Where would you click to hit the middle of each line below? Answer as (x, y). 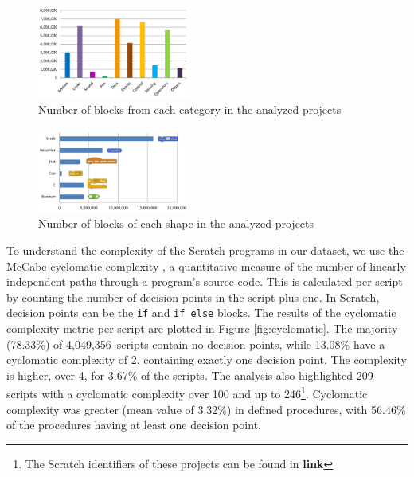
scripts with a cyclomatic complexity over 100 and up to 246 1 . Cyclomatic (187, 393)
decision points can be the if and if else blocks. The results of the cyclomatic (201, 313)
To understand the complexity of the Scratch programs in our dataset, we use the (205, 250)
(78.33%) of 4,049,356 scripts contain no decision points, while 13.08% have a (196, 344)
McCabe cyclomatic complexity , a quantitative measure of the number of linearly (206, 266)
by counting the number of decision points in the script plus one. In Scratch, (193, 297)
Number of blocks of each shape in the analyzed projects (176, 223)
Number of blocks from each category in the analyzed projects (190, 109)
